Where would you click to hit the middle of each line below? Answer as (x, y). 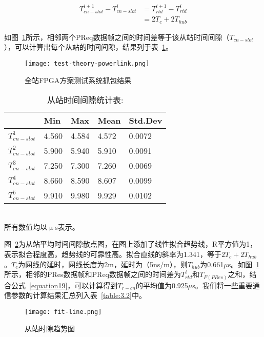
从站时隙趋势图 (50, 328)
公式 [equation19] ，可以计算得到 (64, 285)
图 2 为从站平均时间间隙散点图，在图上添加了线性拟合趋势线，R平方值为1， (131, 244)
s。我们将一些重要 (222, 285)
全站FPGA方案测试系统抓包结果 (78, 80)
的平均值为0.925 (162, 285)
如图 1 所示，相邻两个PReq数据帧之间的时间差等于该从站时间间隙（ (117, 37)
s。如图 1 (244, 264)
